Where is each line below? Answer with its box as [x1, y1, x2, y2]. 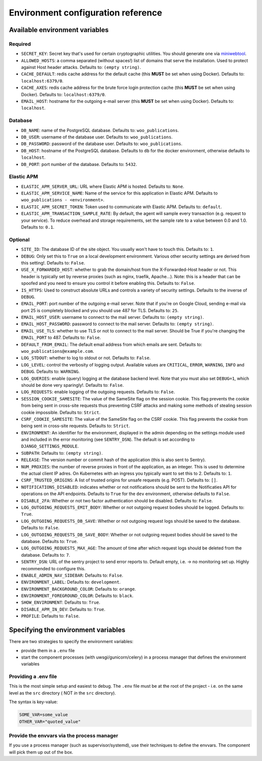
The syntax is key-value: [9, 699, 58, 705]
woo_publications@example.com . [21, 348, 95, 354]
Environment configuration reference [9, 7, 163, 18]
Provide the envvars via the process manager [9, 732, 118, 739]
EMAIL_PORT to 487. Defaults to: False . [21, 335, 101, 341]
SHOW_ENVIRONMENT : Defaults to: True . [21, 599, 100, 605]
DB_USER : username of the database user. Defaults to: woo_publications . [21, 134, 173, 140]
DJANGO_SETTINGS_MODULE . [21, 443, 79, 449]
